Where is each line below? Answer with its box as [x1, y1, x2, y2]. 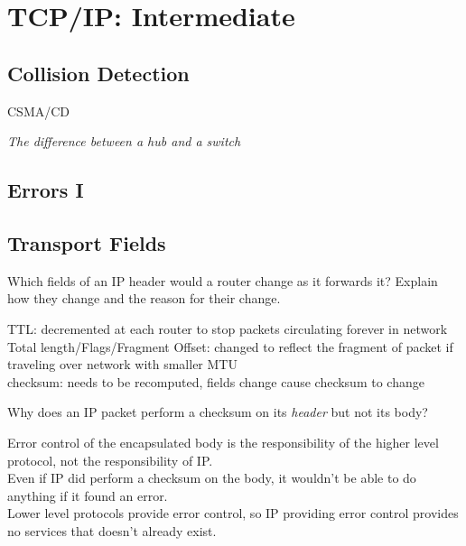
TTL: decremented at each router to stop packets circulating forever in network [7, 319, 448, 338]
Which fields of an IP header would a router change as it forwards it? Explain [7, 271, 438, 290]
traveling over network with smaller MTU [7, 355, 238, 374]
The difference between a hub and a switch [7, 132, 241, 151]
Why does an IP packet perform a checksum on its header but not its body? [7, 403, 428, 421]
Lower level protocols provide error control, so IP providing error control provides [7, 504, 459, 523]
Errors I [7, 176, 84, 204]
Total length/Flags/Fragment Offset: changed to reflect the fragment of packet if [7, 337, 453, 356]
